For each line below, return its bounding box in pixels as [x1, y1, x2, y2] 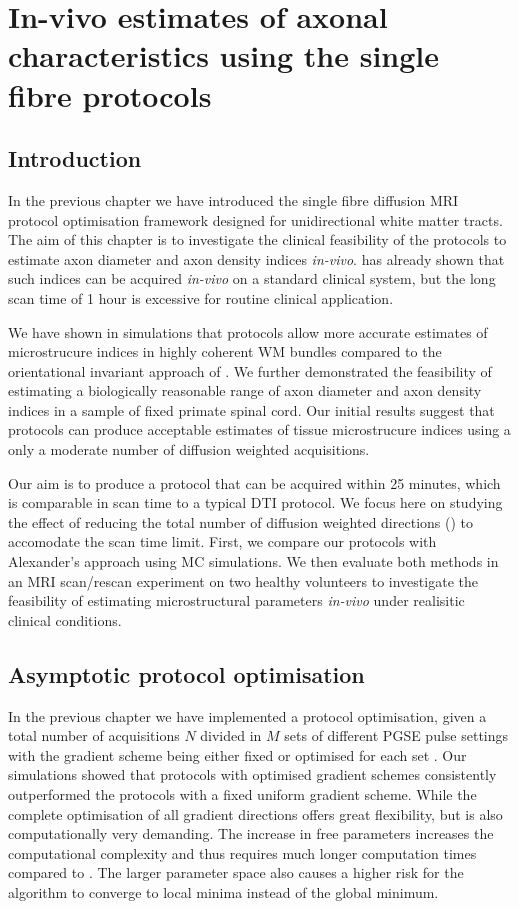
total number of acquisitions [8, 725, 180, 746]
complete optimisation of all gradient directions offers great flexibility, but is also [8, 803, 503, 824]
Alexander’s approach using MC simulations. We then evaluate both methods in [8, 551, 499, 572]
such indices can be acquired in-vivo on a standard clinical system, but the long [8, 268, 496, 289]
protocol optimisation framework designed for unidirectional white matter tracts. [8, 209, 503, 230]
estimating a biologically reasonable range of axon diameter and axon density [8, 380, 482, 401]
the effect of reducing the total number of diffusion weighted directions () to [8, 511, 473, 532]
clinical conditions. [8, 609, 122, 630]
